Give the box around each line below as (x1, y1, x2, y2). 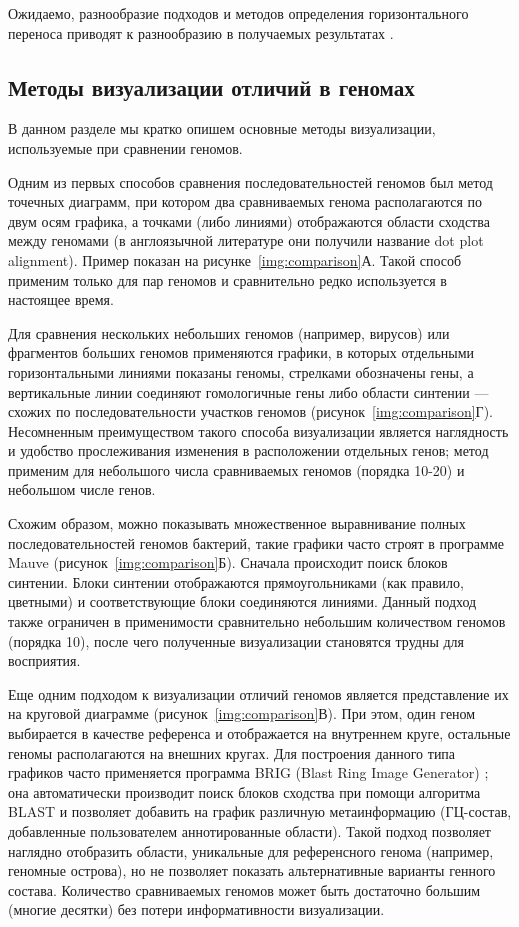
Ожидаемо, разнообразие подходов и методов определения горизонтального (8, 3, 469, 23)
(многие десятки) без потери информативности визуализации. (8, 899, 385, 920)
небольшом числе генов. (8, 479, 156, 500)
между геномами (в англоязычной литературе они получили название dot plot (8, 230, 484, 251)
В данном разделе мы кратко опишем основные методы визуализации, (8, 118, 436, 139)
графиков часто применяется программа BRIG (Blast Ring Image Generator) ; (8, 762, 489, 783)
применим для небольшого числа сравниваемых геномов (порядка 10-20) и (8, 459, 465, 480)
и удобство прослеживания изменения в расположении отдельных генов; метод (8, 440, 489, 461)
